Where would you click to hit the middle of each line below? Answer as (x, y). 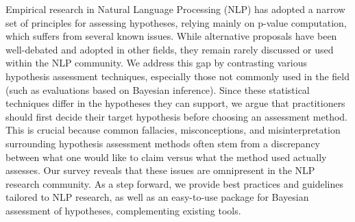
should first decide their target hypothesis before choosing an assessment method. (176, 116)
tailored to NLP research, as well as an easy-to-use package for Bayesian (157, 197)
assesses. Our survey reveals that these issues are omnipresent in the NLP (160, 170)
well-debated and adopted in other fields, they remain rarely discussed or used (170, 49)
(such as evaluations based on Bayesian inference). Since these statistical (158, 89)
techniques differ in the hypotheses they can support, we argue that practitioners (175, 103)
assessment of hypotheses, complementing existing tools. (123, 210)
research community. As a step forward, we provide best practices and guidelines (174, 183)
